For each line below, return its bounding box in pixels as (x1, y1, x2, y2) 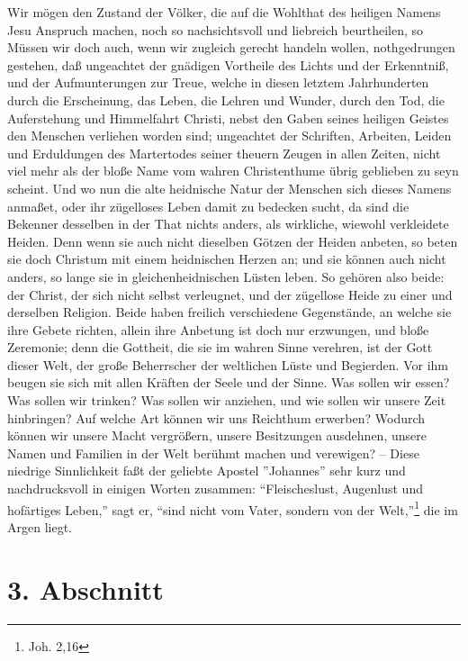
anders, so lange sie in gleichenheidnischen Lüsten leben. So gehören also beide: (7, 267, 445, 285)
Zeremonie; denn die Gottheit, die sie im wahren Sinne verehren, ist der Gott (7, 338, 433, 357)
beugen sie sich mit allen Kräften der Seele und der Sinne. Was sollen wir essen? (7, 373, 450, 392)
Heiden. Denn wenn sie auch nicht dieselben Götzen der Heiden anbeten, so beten (7, 231, 458, 250)
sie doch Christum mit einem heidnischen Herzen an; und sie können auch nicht (7, 249, 446, 268)
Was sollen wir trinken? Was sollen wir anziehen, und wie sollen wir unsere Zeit (7, 391, 446, 410)
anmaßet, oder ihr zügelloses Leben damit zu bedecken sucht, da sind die (7, 196, 409, 215)
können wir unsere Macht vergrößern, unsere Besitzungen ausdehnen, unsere (7, 426, 427, 445)
